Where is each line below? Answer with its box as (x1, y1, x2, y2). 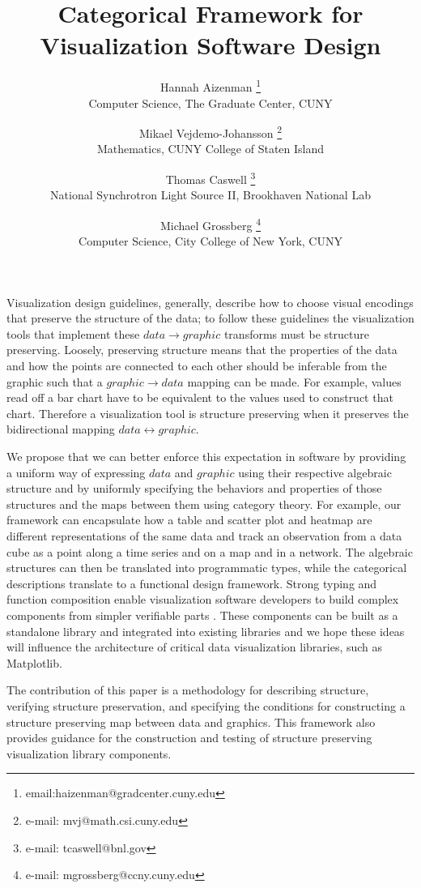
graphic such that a (6, 373, 103, 390)
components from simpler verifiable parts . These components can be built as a (6, 606, 398, 623)
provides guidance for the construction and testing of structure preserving (6, 729, 372, 746)
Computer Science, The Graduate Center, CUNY (88, 94, 333, 111)
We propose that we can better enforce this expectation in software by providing (6, 448, 406, 465)
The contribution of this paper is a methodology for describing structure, (6, 681, 369, 698)
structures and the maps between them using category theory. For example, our (6, 495, 402, 512)
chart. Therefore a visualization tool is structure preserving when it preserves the (6, 404, 409, 421)
